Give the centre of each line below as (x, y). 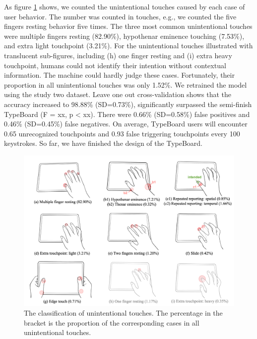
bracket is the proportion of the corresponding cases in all (112, 322)
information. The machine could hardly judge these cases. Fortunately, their (119, 75)
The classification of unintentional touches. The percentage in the (123, 313)
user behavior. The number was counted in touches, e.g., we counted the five (120, 16)
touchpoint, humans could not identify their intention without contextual (115, 65)
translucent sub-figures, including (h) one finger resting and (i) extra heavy (118, 55)
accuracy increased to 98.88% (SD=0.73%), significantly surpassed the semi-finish (128, 104)
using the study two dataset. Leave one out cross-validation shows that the (118, 94)
